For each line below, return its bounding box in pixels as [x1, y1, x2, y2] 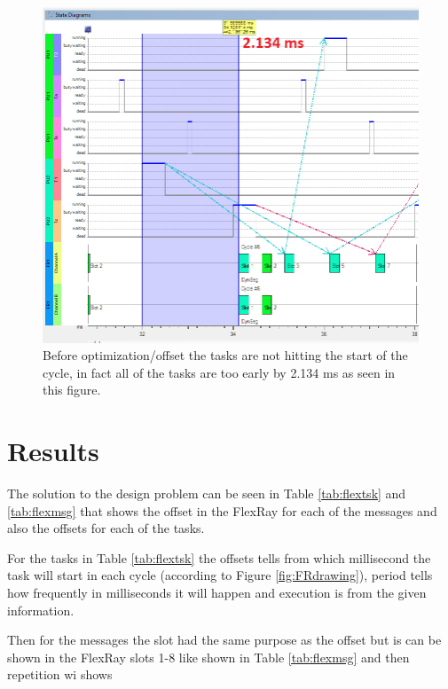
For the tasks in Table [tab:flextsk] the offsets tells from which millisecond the [7, 548, 431, 567]
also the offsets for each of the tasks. [7, 519, 205, 537]
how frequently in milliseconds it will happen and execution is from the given [7, 583, 427, 602]
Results [7, 433, 99, 469]
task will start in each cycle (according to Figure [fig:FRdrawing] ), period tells [7, 566, 433, 584]
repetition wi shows [7, 665, 113, 684]
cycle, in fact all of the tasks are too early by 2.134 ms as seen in [43, 363, 396, 381]
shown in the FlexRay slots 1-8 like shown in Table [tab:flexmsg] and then [7, 647, 410, 666]
